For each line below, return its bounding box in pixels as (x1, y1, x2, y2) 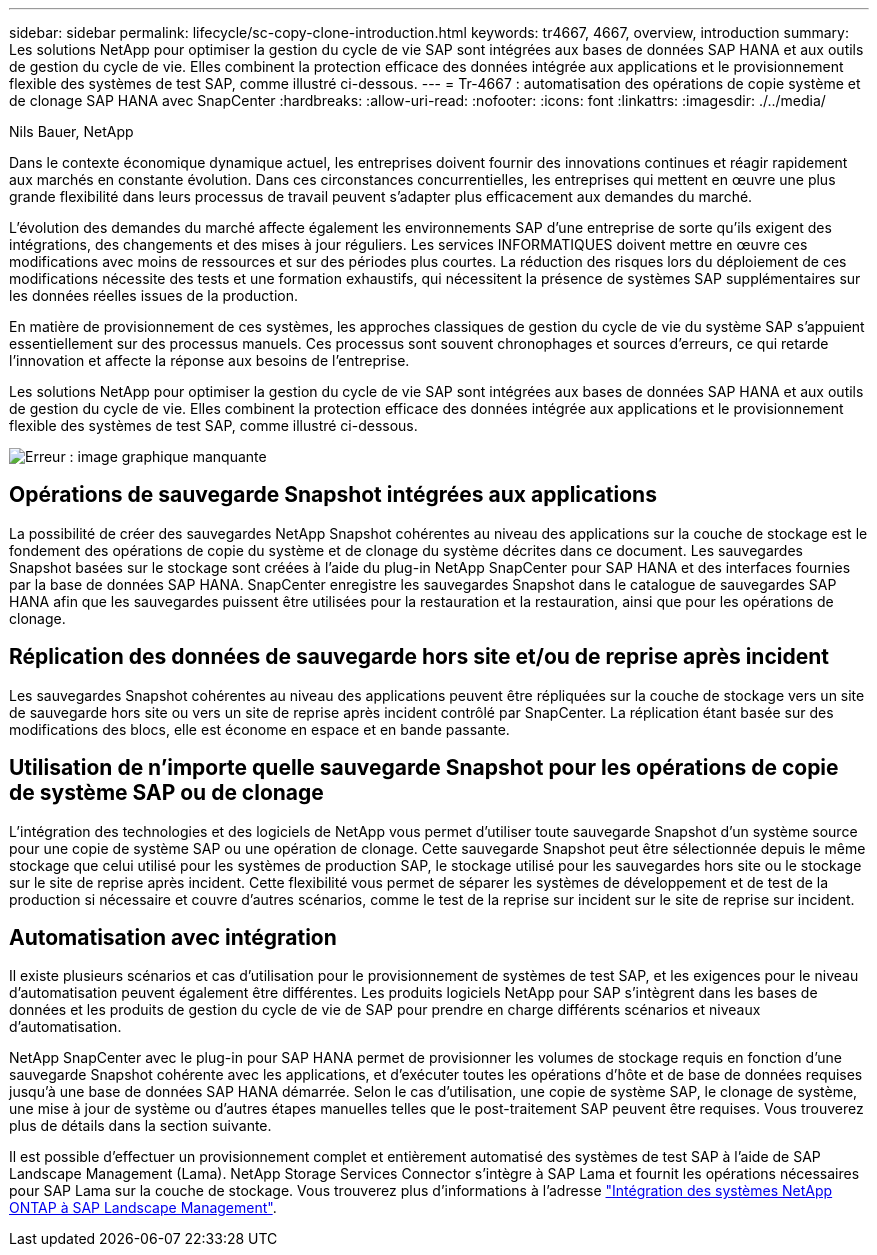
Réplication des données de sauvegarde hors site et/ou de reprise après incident (9, 644, 829, 670)
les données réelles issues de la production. (9, 287, 298, 304)
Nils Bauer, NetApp (9, 123, 134, 140)
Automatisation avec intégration (9, 924, 337, 950)
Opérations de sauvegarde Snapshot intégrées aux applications (9, 482, 657, 508)
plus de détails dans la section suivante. (9, 1117, 272, 1135)
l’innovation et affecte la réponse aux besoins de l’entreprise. (9, 352, 410, 369)
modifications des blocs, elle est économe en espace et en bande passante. (9, 720, 510, 738)
